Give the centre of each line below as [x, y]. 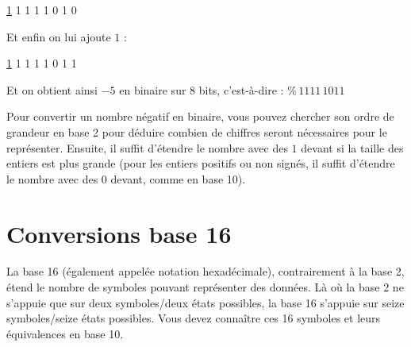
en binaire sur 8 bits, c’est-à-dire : [202, 89]
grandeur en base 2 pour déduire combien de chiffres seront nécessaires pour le [197, 131]
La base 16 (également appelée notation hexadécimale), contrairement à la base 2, [205, 271]
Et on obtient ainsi [52, 89]
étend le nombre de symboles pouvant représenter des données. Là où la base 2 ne [205, 287]
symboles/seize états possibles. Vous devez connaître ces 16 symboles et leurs [194, 318]
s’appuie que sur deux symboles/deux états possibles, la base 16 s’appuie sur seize [205, 302]
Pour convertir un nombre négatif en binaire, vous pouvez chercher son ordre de [200, 116]
